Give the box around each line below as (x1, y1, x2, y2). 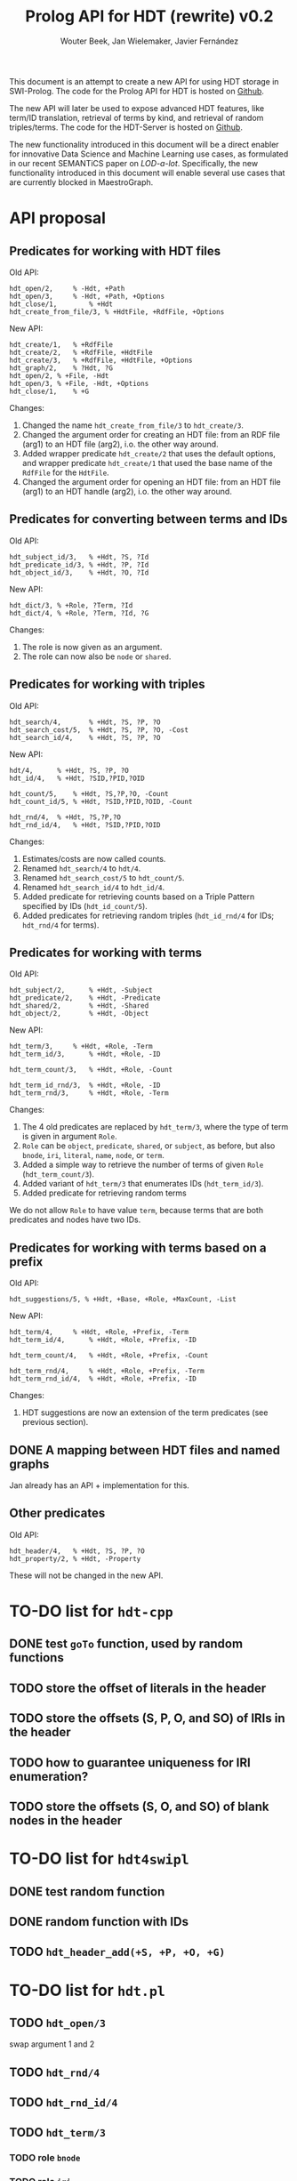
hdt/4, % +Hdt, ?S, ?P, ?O (9, 766, 129, 775)
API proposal (9, 208, 107, 229)
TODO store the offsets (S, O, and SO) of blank (9, 1799, 269, 1814)
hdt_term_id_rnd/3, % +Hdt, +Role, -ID (9, 1081, 162, 1090)
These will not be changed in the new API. (9, 1570, 164, 1581)
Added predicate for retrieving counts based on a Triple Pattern (21, 891, 255, 902)
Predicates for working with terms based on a (9, 1240, 267, 1255)
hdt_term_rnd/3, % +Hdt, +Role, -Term (9, 1089, 169, 1098)
